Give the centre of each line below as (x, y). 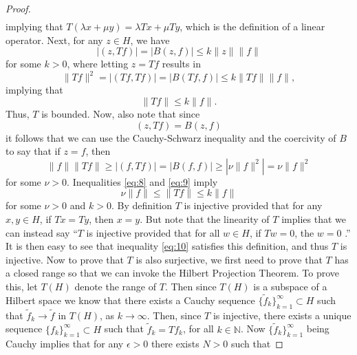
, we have (150, 40)
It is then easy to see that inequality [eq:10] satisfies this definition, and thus (167, 246)
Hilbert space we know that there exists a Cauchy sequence (130, 300)
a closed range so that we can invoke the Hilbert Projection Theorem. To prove (173, 273)
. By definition (142, 205)
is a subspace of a (290, 286)
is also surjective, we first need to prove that (229, 259)
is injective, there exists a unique (282, 315)
